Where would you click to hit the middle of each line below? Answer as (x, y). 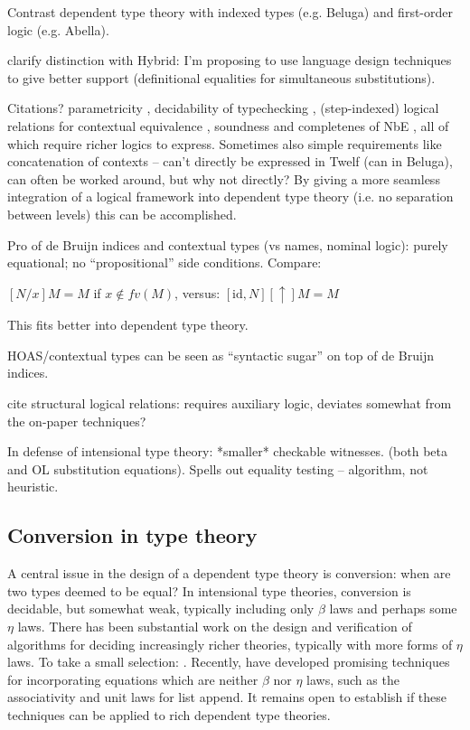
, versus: (197, 292)
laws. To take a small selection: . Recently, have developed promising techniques (229, 662)
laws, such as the (353, 679)
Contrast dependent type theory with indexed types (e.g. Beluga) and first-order (230, 12)
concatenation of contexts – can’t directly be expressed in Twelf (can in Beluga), (230, 161)
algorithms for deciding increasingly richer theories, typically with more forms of (230, 644)
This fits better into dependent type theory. (128, 325)
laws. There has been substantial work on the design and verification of (215, 626)
